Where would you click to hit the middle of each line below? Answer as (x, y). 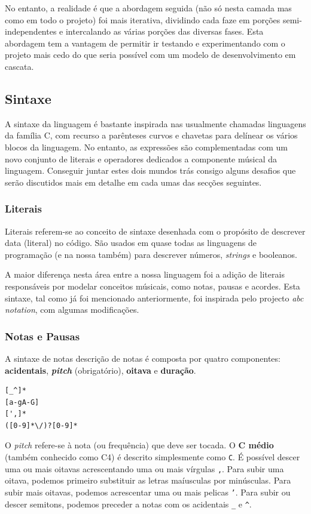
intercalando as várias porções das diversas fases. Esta (164, 31)
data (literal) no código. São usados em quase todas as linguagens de (131, 243)
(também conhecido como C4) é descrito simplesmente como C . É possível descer (153, 457)
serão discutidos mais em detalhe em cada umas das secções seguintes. (133, 182)
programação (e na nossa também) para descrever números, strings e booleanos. (151, 254)
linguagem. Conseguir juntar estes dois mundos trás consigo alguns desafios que (150, 170)
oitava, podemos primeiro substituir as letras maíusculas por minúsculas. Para (148, 480)
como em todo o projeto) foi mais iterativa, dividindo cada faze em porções (143, 19)
